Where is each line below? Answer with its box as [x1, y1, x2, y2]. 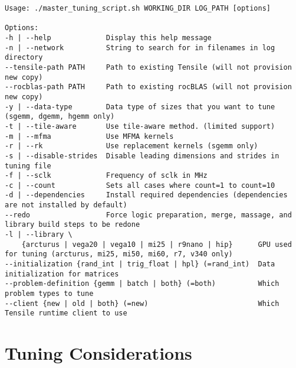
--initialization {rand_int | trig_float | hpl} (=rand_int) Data [5, 260, 275, 269]
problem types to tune [5, 289, 94, 298]
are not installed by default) [5, 201, 127, 210]
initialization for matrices [5, 269, 119, 278]
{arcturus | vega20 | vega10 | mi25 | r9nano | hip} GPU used [21, 240, 292, 249]
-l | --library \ [5, 230, 73, 239]
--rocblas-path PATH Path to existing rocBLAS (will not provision [5, 83, 292, 92]
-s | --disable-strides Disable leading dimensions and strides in [5, 151, 279, 160]
